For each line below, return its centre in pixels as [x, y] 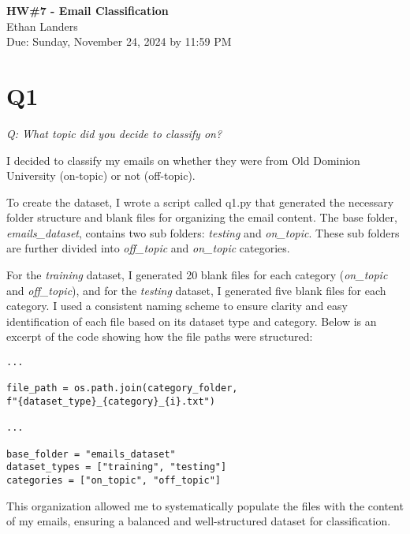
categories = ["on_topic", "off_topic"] [114, 480]
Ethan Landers [42, 26]
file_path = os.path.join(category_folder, [122, 388]
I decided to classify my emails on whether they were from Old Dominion [183, 160]
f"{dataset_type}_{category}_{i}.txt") [111, 401]
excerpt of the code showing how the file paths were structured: [160, 336]
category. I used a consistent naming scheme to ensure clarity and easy [177, 306]
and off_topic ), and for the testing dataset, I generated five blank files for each [196, 290]
